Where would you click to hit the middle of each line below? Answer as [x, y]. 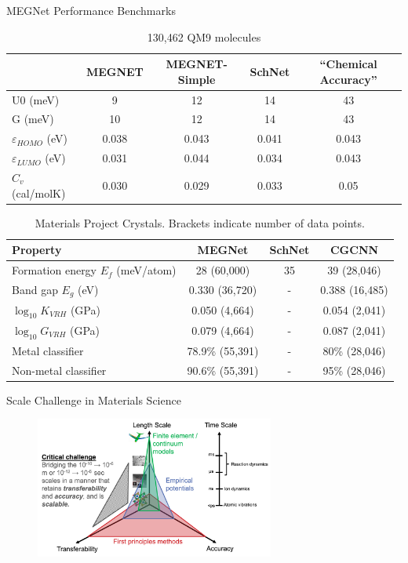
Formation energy [55, 270]
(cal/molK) [39, 193]
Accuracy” [348, 79]
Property [37, 250]
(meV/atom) [146, 270]
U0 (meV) [36, 99]
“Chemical [348, 64]
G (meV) [33, 119]
